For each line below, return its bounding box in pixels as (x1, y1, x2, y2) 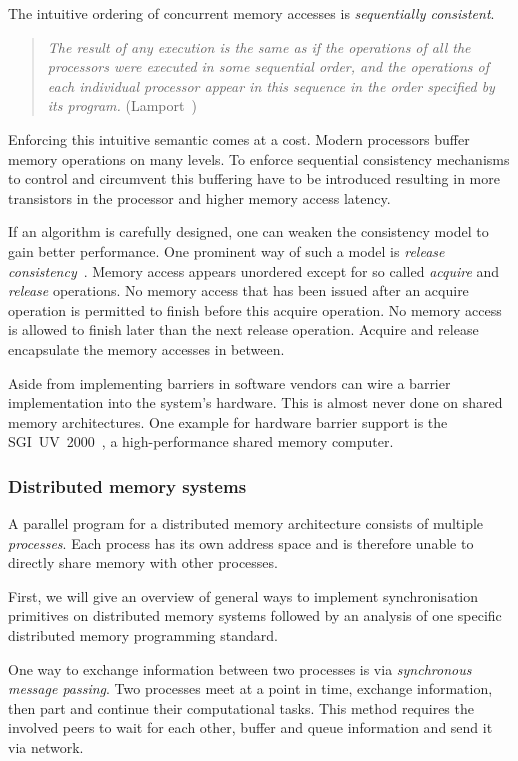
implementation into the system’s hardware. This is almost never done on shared (8, 392, 503, 413)
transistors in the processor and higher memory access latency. (8, 187, 391, 208)
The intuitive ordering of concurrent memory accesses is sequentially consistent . (8, 3, 495, 23)
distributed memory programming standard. (8, 625, 278, 646)
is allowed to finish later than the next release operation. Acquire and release (8, 319, 479, 340)
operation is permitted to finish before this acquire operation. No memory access (8, 299, 502, 320)
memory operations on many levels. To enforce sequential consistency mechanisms (8, 148, 510, 169)
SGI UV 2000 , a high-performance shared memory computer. (8, 431, 394, 452)
